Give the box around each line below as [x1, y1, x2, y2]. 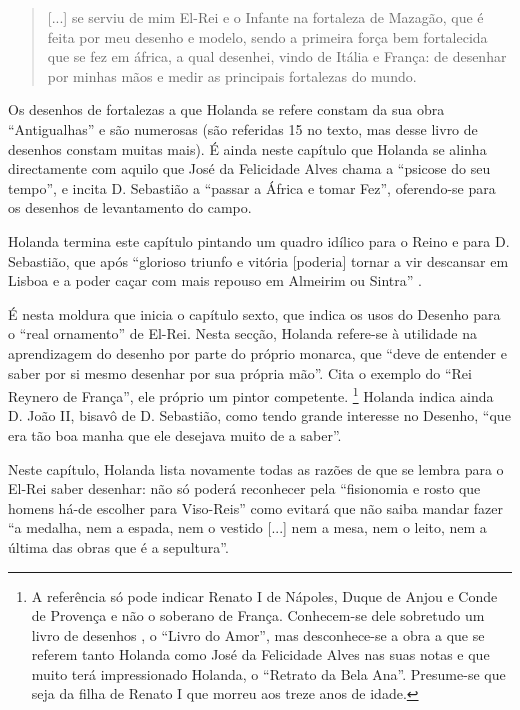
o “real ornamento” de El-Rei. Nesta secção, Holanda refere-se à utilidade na [8, 323, 477, 344]
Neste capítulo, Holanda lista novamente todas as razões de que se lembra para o [8, 458, 504, 479]
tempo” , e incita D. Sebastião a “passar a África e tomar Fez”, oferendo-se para [8, 177, 496, 198]
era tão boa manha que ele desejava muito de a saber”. [8, 424, 342, 445]
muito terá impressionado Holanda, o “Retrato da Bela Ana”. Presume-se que [31, 663, 506, 684]
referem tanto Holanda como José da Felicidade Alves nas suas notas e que [31, 644, 490, 665]
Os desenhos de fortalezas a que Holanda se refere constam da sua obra [8, 99, 445, 120]
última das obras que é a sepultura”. [8, 536, 229, 557]
